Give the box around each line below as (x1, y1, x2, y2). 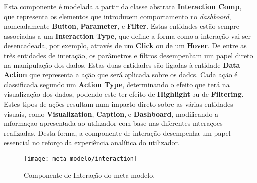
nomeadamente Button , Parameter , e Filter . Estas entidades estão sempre (4, 21, 240, 31)
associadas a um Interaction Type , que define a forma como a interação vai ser (4, 30, 251, 41)
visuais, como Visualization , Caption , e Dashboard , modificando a (4, 108, 219, 119)
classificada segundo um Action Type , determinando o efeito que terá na (4, 79, 230, 89)
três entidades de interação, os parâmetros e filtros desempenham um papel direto (4, 50, 253, 60)
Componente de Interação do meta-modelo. (24, 169, 155, 180)
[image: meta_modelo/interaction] (24, 155, 138, 162)
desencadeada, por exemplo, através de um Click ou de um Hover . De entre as (4, 40, 247, 51)
